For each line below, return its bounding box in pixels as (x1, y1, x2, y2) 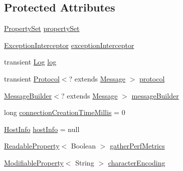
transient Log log (4, 56, 57, 67)
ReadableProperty (4, 140, 60, 151)
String (75, 157, 94, 167)
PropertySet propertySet (4, 23, 80, 33)
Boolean (71, 140, 96, 151)
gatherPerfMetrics (110, 140, 165, 151)
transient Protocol (4, 73, 60, 83)
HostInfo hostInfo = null (4, 123, 80, 134)
